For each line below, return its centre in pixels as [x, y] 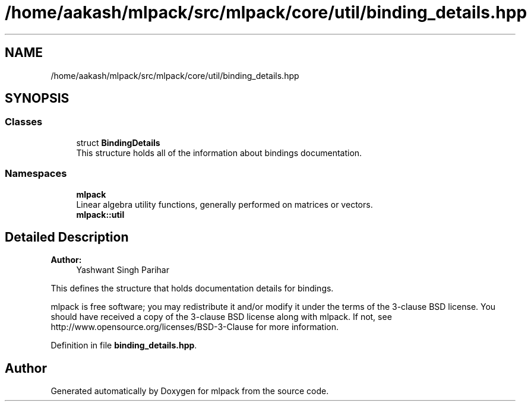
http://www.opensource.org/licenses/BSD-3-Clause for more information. [195, 327]
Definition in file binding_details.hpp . [124, 345]
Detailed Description [67, 237]
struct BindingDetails [118, 142]
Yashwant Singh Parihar [123, 270]
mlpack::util [100, 214]
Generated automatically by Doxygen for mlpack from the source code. [190, 391]
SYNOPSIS [37, 99]
